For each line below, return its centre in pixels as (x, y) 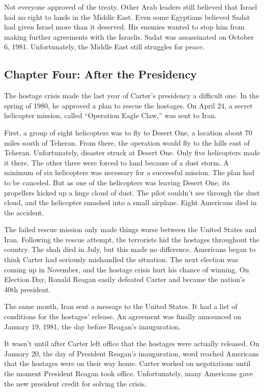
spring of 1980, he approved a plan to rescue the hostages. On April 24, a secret (128, 105)
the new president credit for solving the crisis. (76, 383)
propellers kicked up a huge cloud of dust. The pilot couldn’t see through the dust (132, 192)
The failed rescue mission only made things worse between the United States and (130, 229)
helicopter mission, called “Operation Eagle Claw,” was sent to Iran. (110, 115)
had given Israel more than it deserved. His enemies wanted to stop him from (124, 27)
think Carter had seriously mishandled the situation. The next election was (121, 259)
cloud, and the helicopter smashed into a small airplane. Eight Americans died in (130, 202)
